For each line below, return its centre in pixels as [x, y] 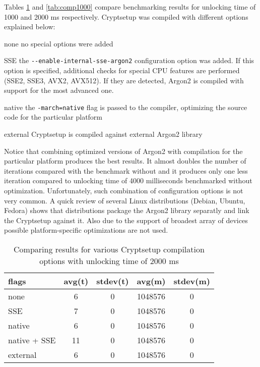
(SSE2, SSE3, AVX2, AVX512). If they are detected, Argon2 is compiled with [124, 80]
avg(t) [76, 281]
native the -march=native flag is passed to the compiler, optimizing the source [126, 107]
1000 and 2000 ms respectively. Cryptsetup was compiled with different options [126, 16]
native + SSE [32, 340]
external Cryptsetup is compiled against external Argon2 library [103, 134]
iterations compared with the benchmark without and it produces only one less [126, 170]
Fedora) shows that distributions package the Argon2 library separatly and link [127, 210]
